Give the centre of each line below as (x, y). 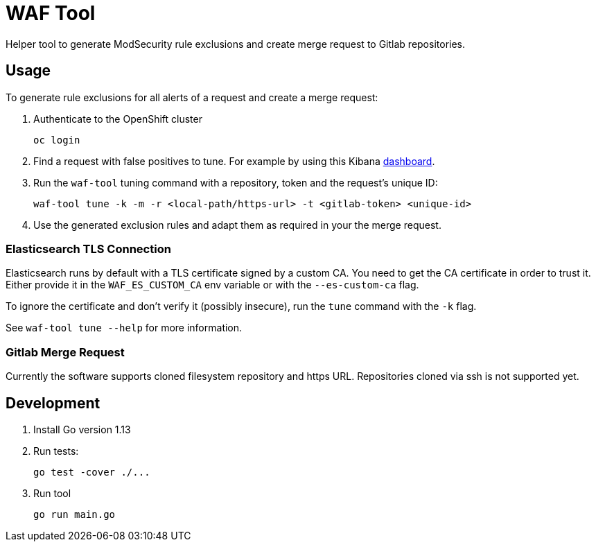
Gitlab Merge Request (65, 352)
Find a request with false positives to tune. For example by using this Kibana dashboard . (234, 161)
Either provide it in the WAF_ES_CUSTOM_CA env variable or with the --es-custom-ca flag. (212, 285)
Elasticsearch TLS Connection (88, 249)
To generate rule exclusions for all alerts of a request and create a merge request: (192, 97)
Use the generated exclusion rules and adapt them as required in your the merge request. (237, 225)
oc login (57, 140)
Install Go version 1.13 (82, 429)
